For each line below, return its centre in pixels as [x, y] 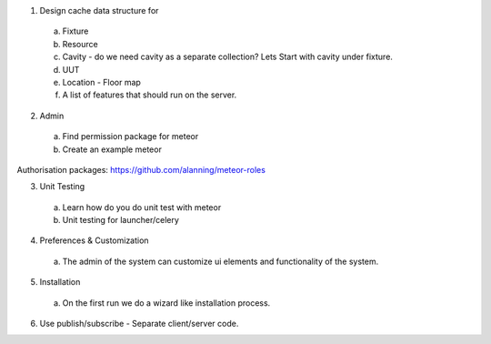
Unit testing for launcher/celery [120, 220]
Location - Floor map [101, 82]
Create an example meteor [112, 149]
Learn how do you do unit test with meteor [142, 207]
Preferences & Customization [94, 240]
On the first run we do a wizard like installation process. [166, 303]
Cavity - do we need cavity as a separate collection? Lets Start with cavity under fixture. [227, 57]
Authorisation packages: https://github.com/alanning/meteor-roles [141, 169]
